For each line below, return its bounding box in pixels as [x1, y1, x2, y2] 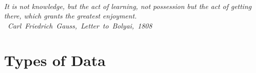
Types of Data [4, 49, 106, 70]
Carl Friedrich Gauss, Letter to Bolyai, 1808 [8, 20, 152, 30]
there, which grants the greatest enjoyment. [4, 10, 137, 21]
